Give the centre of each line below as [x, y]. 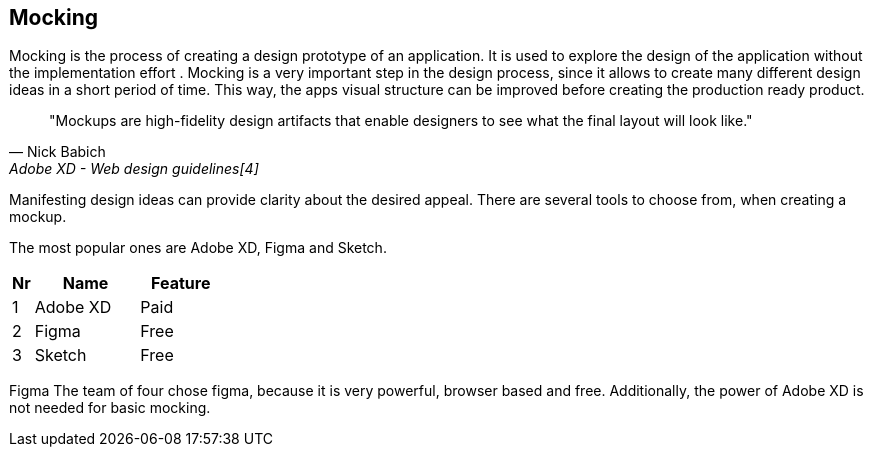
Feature [181, 283]
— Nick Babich [57, 152]
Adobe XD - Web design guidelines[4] [134, 169]
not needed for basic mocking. [110, 408]
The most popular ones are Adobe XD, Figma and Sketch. [198, 248]
